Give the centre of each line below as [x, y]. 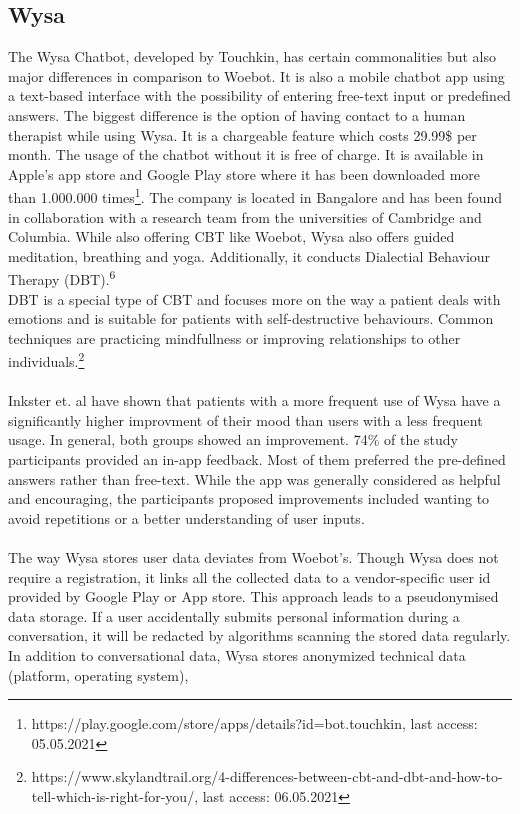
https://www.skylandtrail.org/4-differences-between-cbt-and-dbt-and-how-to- [267, 776]
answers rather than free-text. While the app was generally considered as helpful [254, 478]
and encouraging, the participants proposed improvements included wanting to [249, 498]
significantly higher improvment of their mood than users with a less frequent [245, 419]
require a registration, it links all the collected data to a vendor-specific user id [249, 576]
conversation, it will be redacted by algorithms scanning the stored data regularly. [259, 635]
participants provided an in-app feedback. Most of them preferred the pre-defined [257, 459]
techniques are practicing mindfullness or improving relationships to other [234, 337]
